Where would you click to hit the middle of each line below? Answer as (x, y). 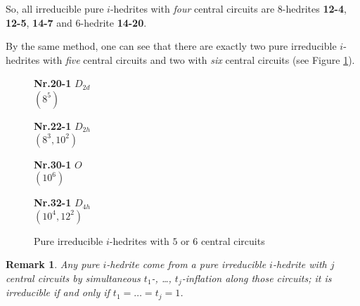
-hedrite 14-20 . (114, 22)
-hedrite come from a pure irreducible (186, 264)
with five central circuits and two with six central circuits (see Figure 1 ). (199, 59)
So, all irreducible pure (55, 8)
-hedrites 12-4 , (314, 8)
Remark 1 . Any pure (53, 264)
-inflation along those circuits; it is (257, 278)
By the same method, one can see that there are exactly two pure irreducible (171, 46)
